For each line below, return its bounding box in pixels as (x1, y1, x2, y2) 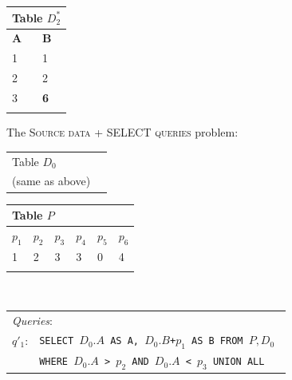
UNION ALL (212, 356, 265, 368)
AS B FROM (191, 335, 243, 347)
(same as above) (12, 172, 91, 189)
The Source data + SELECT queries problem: (6, 124, 239, 141)
